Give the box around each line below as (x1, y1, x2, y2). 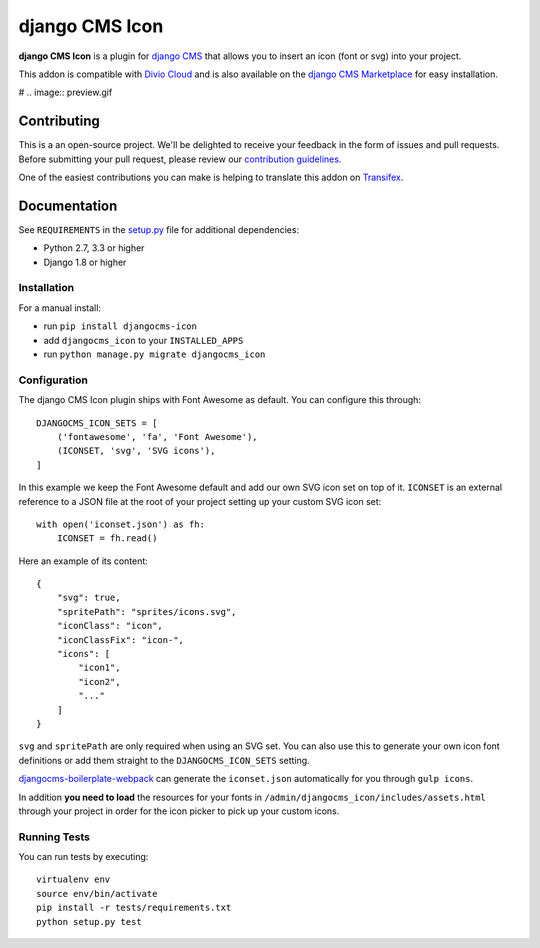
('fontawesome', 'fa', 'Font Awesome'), (56, 431, 259, 442)
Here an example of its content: (18, 555, 149, 567)
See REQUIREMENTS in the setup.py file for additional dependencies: (18, 223, 300, 235)
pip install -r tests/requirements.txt (36, 902, 232, 914)
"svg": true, (56, 592, 121, 604)
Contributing (18, 113, 100, 130)
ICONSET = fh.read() (56, 533, 158, 544)
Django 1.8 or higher (43, 256, 127, 268)
